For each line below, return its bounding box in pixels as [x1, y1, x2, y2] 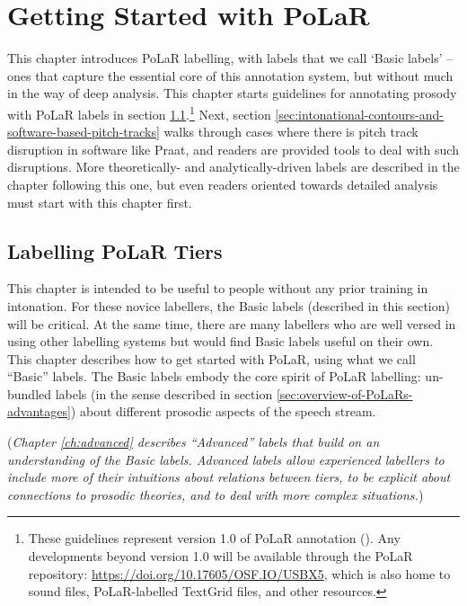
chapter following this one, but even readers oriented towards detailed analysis [7, 174, 438, 193]
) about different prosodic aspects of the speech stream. [70, 402, 376, 421]
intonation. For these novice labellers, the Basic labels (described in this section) [7, 296, 450, 315]
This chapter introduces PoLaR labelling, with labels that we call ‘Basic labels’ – [7, 49, 454, 67]
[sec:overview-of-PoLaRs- [276, 384, 413, 403]
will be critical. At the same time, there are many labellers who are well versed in [7, 314, 456, 333]
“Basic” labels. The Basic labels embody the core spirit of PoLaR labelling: [7, 367, 421, 386]
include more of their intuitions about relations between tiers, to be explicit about [7, 468, 451, 486]
